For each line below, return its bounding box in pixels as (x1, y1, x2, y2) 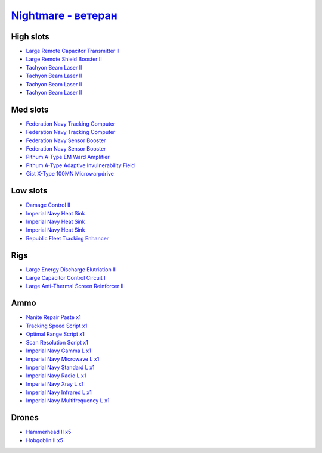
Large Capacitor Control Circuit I (26, 274, 106, 282)
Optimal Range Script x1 (26, 330, 85, 338)
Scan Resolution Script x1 (26, 339, 89, 346)
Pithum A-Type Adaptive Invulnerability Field (26, 161, 135, 169)
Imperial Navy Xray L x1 (26, 380, 84, 388)
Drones (11, 413, 39, 423)
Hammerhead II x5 (26, 429, 72, 436)
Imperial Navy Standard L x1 (26, 364, 95, 371)
